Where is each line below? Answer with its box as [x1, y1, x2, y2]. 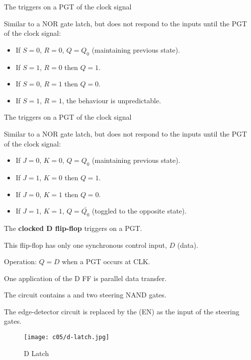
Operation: [4, 256, 37, 267]
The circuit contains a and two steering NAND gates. [4, 289, 167, 300]
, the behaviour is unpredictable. [62, 95, 161, 105]
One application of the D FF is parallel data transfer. [4, 273, 167, 283]
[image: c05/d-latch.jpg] [24, 334, 109, 341]
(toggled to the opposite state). [92, 206, 187, 216]
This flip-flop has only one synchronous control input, [4, 239, 167, 250]
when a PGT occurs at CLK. [62, 256, 150, 267]
